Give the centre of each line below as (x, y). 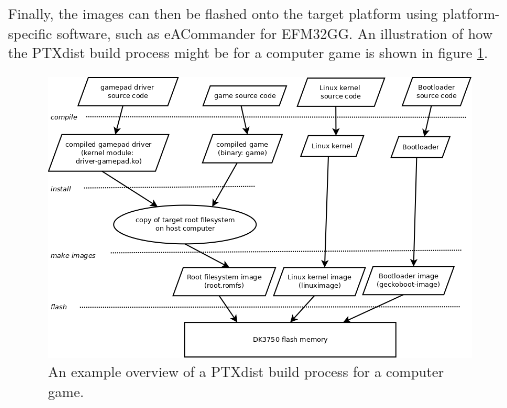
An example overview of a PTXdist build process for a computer (246, 371)
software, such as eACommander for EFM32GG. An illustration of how (274, 32)
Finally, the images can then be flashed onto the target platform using (223, 13)
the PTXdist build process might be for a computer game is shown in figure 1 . (248, 52)
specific (30, 32)
